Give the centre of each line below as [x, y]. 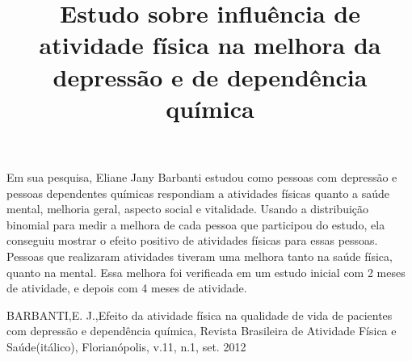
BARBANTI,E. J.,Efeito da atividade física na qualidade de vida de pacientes [200, 315]
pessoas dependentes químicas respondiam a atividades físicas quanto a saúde [198, 193]
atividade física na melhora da [210, 45]
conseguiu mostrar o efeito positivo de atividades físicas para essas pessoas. [192, 240]
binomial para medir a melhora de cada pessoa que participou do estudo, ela [196, 224]
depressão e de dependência [210, 76]
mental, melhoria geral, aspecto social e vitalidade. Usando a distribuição [188, 209]
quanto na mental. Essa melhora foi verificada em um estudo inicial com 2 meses [206, 272]
